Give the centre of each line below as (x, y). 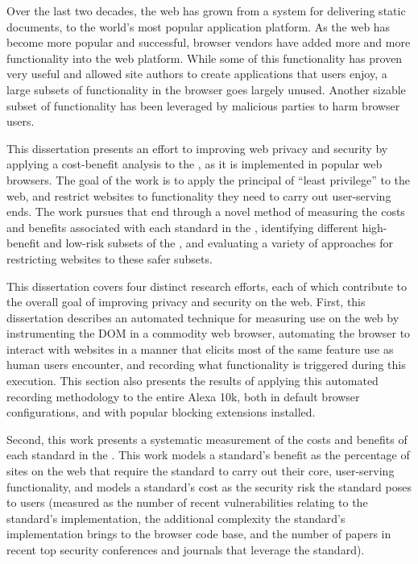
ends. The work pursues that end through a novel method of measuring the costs (206, 211)
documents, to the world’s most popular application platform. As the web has (199, 26)
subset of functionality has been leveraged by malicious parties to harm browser (203, 105)
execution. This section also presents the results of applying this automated (192, 381)
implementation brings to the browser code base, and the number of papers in (199, 534)
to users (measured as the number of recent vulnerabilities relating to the (187, 502)
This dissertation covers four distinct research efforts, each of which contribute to (207, 286)
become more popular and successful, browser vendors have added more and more (209, 42)
